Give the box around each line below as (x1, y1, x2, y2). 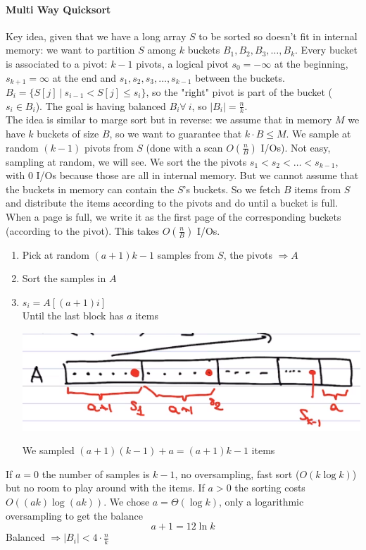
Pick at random (22, 247, 89, 262)
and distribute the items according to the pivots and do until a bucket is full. (6, 195, 339, 210)
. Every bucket (295, 42, 358, 57)
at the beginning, (274, 56, 348, 71)
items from (294, 181, 341, 196)
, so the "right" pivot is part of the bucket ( (146, 85, 333, 99)
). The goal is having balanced (35, 98, 166, 113)
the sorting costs (234, 480, 305, 495)
